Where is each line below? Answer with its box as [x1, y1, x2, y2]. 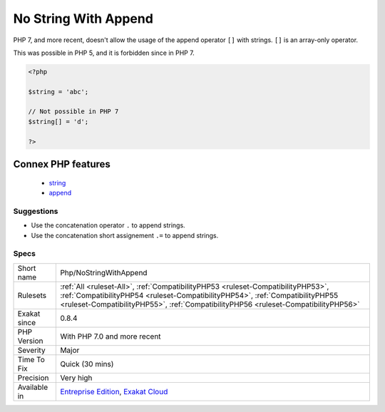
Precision [17, 373, 49, 383]
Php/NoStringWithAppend [60, 267, 148, 277]
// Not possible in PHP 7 [28, 108, 119, 115]
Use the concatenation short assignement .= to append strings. [31, 231, 219, 240]
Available [17, 382, 48, 392]
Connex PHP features [13, 158, 111, 170]
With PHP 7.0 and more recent [60, 331, 161, 341]
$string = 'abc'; [28, 88, 89, 96]
